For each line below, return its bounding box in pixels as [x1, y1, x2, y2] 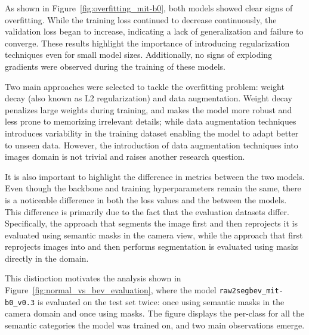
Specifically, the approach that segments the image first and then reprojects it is [5, 217, 298, 229]
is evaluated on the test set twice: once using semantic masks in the [37, 295, 285, 308]
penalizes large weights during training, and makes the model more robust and [5, 103, 292, 116]
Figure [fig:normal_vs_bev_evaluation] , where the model [5, 284, 217, 296]
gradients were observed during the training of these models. [5, 60, 225, 72]
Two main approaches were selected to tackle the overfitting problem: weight [5, 80, 285, 92]
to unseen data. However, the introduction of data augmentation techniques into [5, 138, 298, 151]
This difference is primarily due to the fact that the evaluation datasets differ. [5, 205, 289, 218]
